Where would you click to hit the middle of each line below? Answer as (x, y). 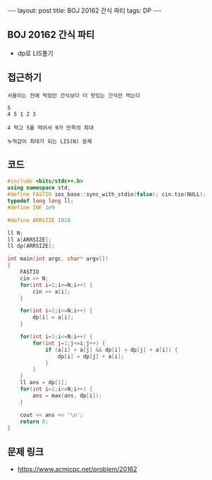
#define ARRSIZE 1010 (39, 220)
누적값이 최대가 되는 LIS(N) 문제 (50, 141)
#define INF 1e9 (31, 207)
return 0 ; (35, 421)
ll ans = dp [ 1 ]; (44, 383)
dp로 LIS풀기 (36, 53)
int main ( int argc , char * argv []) (58, 259)
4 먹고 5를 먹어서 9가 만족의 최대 (50, 128)
